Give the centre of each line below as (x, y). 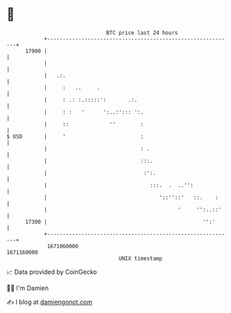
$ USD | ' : (75, 136)
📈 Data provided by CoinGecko (52, 272)
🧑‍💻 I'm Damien (28, 288)
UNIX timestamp (141, 258)
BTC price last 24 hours (142, 33)
